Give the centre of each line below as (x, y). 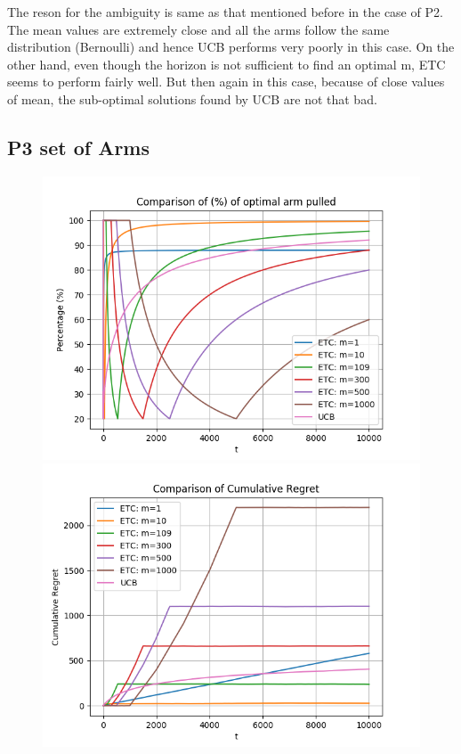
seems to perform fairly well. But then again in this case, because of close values (226, 82)
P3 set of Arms (78, 147)
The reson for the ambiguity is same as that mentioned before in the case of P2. (225, 12)
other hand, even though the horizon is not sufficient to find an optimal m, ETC (226, 64)
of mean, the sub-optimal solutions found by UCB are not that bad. (192, 98)
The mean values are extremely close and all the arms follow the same (198, 29)
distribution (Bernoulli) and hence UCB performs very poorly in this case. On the (231, 47)
